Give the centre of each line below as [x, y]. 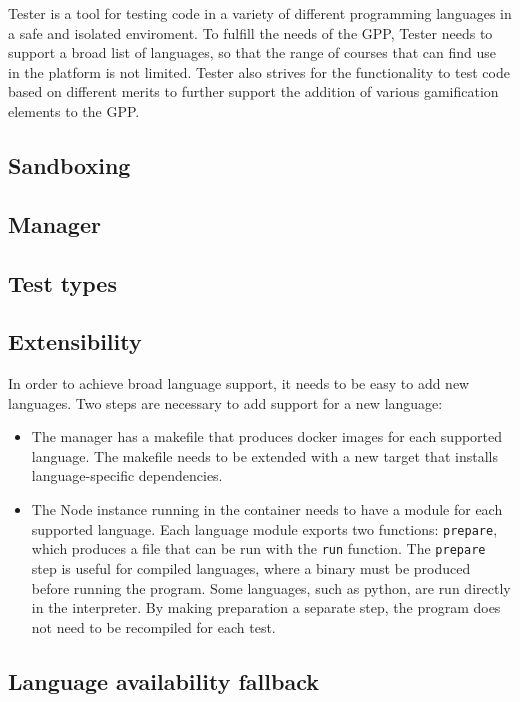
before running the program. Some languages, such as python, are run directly [271, 587]
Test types [62, 282]
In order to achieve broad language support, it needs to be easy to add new [239, 383]
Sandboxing [69, 164]
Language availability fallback [163, 680]
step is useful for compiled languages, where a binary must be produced [251, 567]
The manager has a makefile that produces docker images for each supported [267, 436]
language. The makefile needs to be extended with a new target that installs [264, 455]
